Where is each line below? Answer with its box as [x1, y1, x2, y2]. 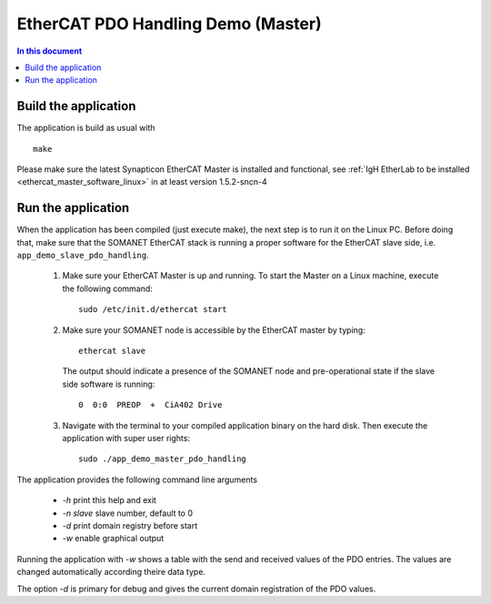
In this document [16, 45, 83, 56]
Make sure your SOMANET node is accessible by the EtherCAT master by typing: [62, 324, 366, 336]
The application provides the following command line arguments [16, 474, 258, 485]
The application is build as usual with [16, 123, 155, 134]
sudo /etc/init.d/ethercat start [78, 305, 227, 315]
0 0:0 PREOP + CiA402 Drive [78, 400, 223, 410]
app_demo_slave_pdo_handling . [16, 250, 149, 261]
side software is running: [62, 378, 155, 389]
